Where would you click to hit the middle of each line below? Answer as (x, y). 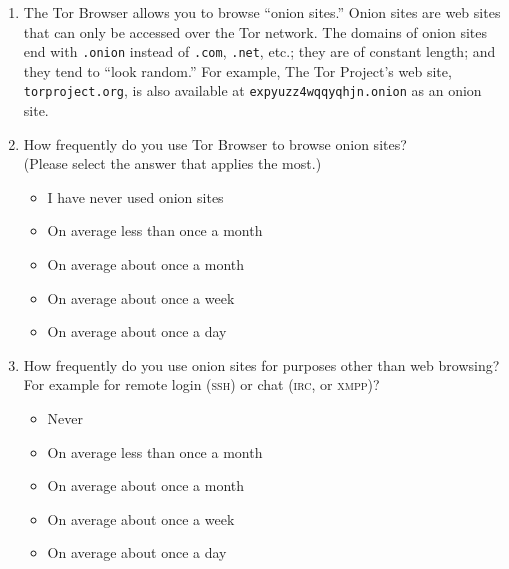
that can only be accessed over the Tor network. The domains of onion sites (255, 31)
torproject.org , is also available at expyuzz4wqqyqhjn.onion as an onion (252, 90)
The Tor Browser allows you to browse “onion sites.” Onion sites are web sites (262, 12)
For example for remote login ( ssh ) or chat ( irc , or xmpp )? (201, 384)
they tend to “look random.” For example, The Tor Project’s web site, (237, 70)
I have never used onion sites (135, 196)
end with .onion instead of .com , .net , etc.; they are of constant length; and (259, 51)
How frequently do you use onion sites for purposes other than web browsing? (261, 364)
